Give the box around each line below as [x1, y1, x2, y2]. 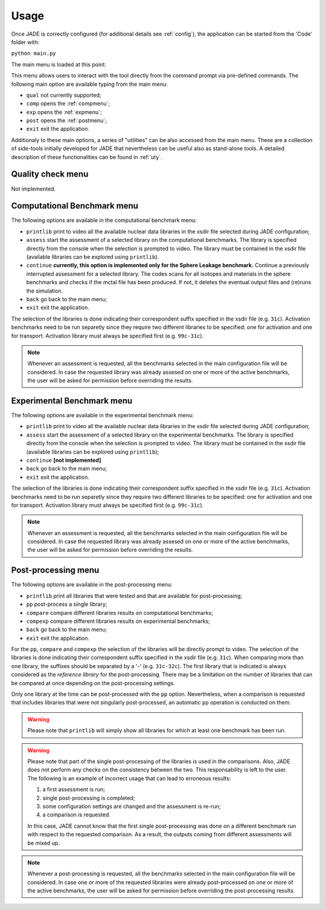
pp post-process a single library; [26, 600, 107, 608]
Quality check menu [11, 169, 89, 180]
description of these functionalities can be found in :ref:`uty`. [11, 153, 162, 160]
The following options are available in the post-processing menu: [11, 581, 173, 588]
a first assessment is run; [42, 786, 106, 793]
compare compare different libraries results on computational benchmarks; [26, 609, 214, 616]
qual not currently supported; [26, 91, 102, 99]
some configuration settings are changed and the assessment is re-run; [42, 802, 221, 810]
